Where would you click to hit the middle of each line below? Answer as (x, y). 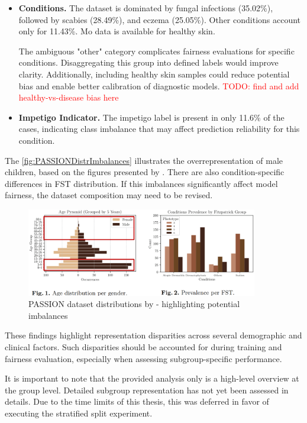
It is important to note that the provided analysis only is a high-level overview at (152, 378)
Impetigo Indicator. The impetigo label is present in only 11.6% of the (151, 117)
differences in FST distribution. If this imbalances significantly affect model (141, 183)
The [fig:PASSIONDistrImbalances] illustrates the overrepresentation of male (144, 160)
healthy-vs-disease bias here (69, 97)
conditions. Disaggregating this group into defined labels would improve (148, 62)
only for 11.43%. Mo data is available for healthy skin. (117, 31)
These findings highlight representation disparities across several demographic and (153, 335)
